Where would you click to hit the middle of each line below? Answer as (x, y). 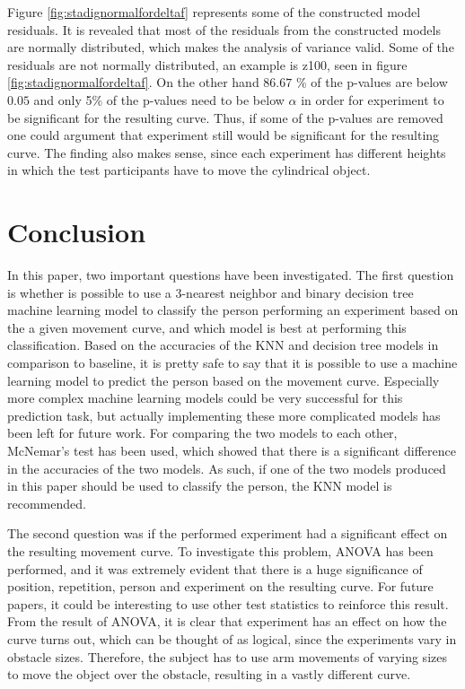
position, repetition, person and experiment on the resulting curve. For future (220, 586)
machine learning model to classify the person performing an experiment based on (233, 310)
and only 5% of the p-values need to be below (159, 99)
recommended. (47, 503)
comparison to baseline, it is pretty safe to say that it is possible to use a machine (232, 363)
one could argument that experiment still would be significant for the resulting (224, 135)
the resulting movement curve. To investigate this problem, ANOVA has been (220, 550)
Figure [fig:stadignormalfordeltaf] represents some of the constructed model (214, 12)
